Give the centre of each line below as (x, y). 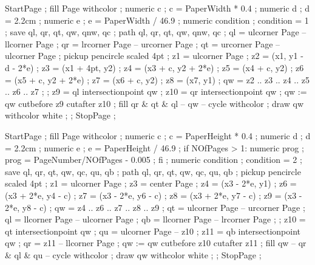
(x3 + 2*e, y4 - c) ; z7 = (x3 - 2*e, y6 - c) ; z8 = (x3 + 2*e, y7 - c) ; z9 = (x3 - (154, 195)
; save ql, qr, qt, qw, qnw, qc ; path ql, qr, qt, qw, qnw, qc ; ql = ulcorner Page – (156, 32)
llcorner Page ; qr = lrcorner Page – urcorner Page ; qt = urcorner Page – (143, 43)
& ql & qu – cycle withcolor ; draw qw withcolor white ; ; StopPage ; (133, 254)
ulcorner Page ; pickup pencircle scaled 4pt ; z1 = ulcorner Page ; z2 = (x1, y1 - (154, 56)
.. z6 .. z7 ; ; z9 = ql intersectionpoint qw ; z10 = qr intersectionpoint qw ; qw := (156, 91)
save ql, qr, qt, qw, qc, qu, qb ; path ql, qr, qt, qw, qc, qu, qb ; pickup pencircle (153, 171)
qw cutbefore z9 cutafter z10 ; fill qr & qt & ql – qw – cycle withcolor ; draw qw (154, 103)
